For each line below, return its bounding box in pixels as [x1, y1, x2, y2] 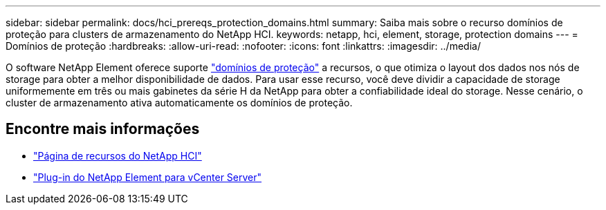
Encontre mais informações [6, 120, 200, 138]
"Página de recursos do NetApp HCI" [33, 149, 202, 162]
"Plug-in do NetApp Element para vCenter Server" [33, 171, 262, 183]
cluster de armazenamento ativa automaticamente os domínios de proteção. [6, 97, 353, 108]
